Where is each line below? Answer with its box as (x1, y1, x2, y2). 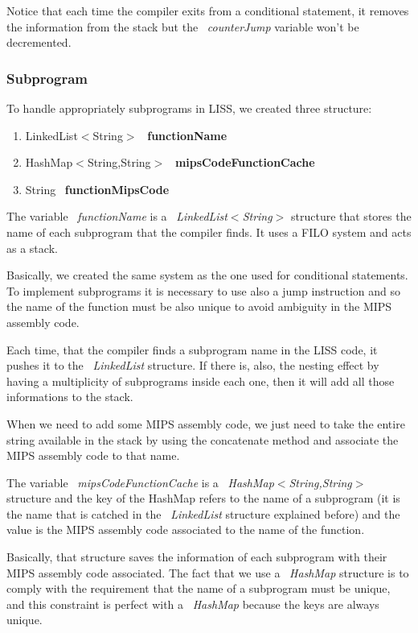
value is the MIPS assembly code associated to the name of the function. (6, 521, 365, 538)
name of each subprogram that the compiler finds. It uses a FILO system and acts (6, 223, 412, 240)
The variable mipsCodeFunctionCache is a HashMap (6, 474, 274, 490)
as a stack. (6, 239, 58, 256)
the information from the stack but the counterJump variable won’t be (6, 18, 359, 35)
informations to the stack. (6, 388, 133, 405)
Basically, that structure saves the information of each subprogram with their (6, 548, 387, 565)
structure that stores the (290, 208, 412, 225)
